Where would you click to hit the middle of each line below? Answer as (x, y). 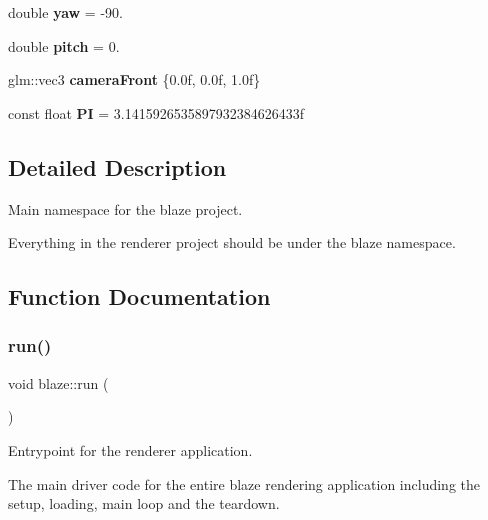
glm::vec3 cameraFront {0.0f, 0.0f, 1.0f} (134, 79)
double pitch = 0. (64, 45)
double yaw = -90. (65, 12)
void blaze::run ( (58, 382)
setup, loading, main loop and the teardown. (144, 503)
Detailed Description (117, 166)
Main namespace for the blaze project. (125, 208)
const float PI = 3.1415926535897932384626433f (156, 112)
